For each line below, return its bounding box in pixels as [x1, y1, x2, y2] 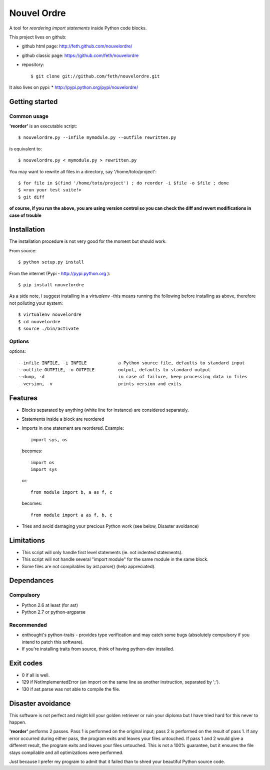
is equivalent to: [9, 145, 42, 152]
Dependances [9, 576, 54, 585]
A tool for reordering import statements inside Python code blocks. [9, 25, 147, 31]
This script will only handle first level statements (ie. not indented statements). [21, 549, 183, 555]
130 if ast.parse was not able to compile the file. [21, 686, 120, 692]
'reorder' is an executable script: [9, 123, 77, 129]
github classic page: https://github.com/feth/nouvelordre [21, 52, 139, 58]
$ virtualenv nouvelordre [18, 312, 82, 317]
